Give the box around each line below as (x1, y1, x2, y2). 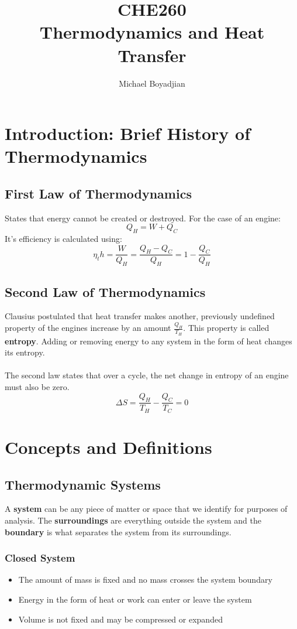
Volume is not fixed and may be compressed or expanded (18, 613, 223, 625)
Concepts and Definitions (5, 435, 212, 459)
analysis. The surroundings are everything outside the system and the (5, 514, 262, 526)
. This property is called (183, 322, 270, 334)
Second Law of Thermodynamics (5, 282, 206, 300)
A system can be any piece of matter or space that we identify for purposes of (5, 502, 288, 515)
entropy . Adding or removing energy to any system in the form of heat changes (5, 334, 292, 347)
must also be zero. (5, 380, 70, 392)
